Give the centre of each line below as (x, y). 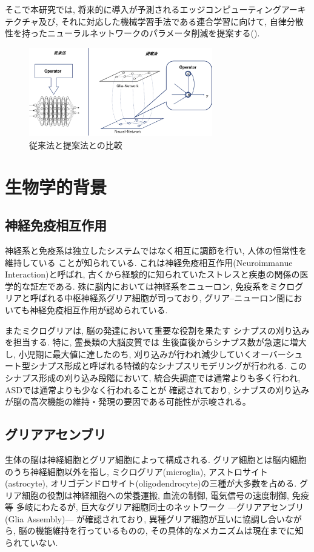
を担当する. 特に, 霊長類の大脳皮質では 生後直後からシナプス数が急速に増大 (156, 342)
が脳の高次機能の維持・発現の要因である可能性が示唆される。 (128, 401)
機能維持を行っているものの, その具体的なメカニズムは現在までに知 (169, 530)
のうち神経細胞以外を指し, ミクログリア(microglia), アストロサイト (137, 471)
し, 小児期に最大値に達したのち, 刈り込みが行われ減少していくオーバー (145, 354)
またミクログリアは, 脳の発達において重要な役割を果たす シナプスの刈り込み (157, 330)
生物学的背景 (56, 186)
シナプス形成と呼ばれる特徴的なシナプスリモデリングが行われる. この (168, 366)
